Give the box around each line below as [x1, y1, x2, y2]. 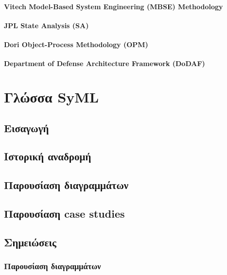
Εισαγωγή [4, 120, 49, 135]
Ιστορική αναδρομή [4, 149, 91, 164]
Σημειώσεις [4, 234, 56, 249]
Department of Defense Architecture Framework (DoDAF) [4, 58, 205, 69]
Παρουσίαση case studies [4, 206, 125, 221]
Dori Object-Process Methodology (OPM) [4, 39, 148, 49]
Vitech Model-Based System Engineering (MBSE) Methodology [4, 1, 223, 11]
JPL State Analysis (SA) [4, 20, 89, 30]
